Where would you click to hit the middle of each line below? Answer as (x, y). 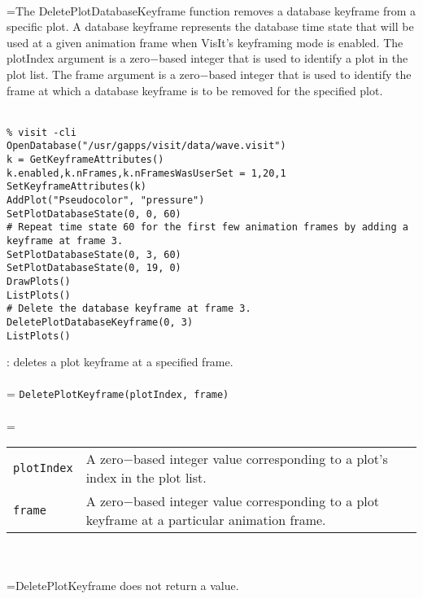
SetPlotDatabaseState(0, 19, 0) (94, 268)
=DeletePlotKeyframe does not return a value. (123, 586)
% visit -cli (41, 132)
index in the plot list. (146, 478)
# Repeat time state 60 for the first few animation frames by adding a (207, 227)
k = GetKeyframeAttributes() (85, 160)
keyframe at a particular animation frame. (206, 520)
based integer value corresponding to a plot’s (260, 459)
